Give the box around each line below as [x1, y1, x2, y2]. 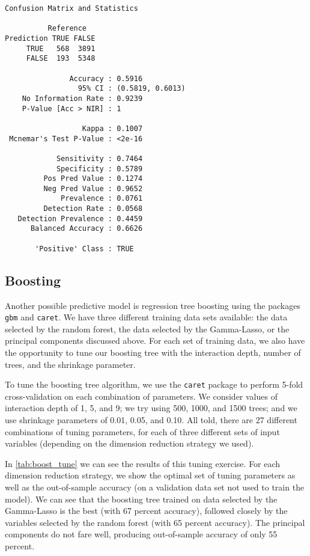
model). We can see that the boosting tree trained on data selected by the [5, 492, 278, 505]
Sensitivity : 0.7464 [56, 154, 143, 163]
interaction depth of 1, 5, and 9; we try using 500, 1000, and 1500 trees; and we [5, 402, 297, 414]
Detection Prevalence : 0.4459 [17, 214, 143, 223]
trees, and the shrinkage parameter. [5, 358, 136, 370]
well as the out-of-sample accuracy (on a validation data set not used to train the [5, 481, 305, 493]
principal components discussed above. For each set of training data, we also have [5, 334, 305, 347]
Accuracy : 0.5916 [69, 74, 143, 83]
